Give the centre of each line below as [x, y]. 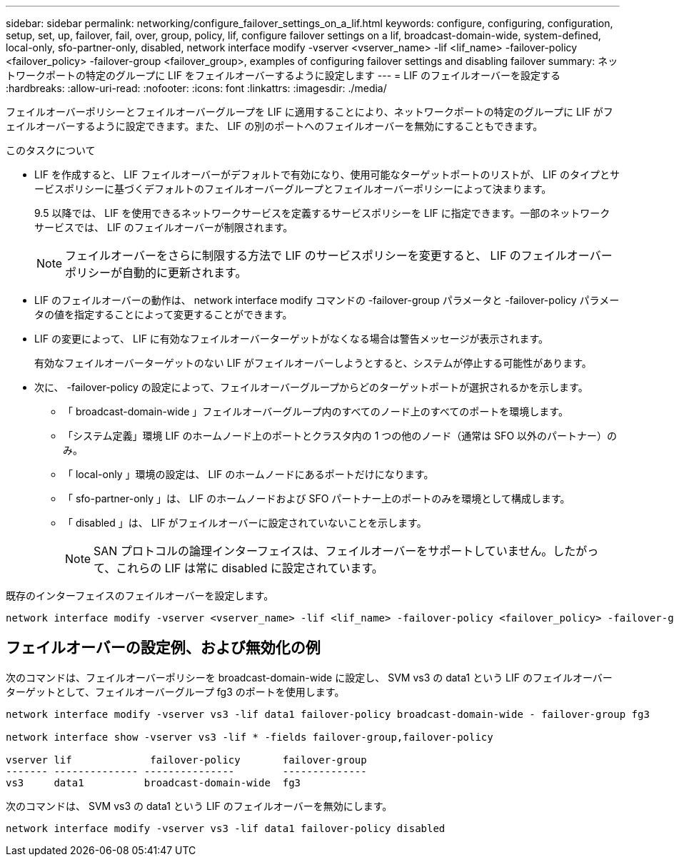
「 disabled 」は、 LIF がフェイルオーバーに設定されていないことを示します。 [245, 523]
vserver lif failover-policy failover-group [186, 760]
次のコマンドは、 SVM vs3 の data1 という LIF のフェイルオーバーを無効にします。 [199, 806]
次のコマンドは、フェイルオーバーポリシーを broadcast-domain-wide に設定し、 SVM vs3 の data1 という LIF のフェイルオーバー [309, 677]
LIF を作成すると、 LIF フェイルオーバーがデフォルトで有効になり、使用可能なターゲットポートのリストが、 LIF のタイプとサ [327, 174]
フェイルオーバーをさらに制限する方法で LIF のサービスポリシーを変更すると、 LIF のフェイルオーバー [339, 255]
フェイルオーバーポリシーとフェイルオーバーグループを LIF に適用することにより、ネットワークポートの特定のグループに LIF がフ [310, 112]
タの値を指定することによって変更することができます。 [164, 314]
